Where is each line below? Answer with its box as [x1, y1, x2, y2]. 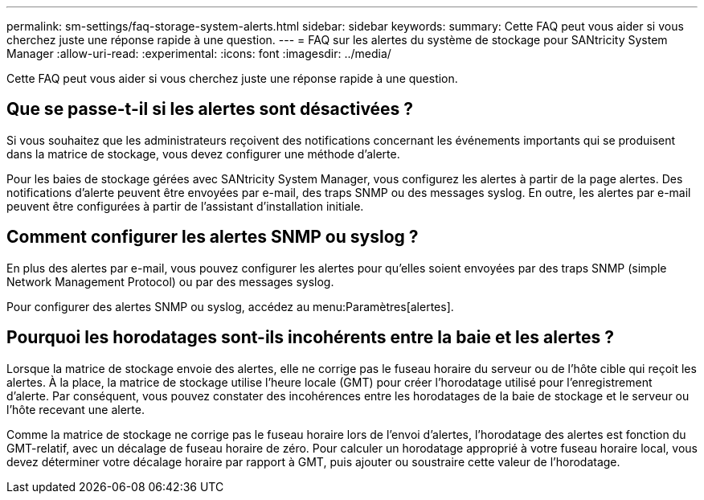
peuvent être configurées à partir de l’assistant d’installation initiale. [6, 199, 364, 213]
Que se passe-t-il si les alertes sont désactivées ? [6, 99, 414, 120]
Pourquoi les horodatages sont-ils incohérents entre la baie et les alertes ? [6, 327, 614, 348]
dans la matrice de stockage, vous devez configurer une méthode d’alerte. [6, 146, 400, 161]
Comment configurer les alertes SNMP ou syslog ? [6, 227, 419, 248]
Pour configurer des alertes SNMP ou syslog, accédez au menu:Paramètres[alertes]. [6, 299, 454, 314]
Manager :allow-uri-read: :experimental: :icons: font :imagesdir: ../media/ [6, 47, 391, 60]
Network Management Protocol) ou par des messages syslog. [6, 274, 334, 289]
